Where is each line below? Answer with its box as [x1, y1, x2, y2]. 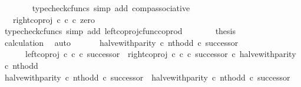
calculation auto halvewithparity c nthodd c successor [4, 36, 239, 48]
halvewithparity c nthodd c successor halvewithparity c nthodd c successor [4, 71, 290, 83]
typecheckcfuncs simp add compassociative [32, 2, 190, 14]
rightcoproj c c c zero [12, 13, 95, 25]
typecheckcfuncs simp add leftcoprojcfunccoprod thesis [4, 25, 236, 37]
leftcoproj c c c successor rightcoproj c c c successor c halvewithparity [25, 48, 296, 60]
